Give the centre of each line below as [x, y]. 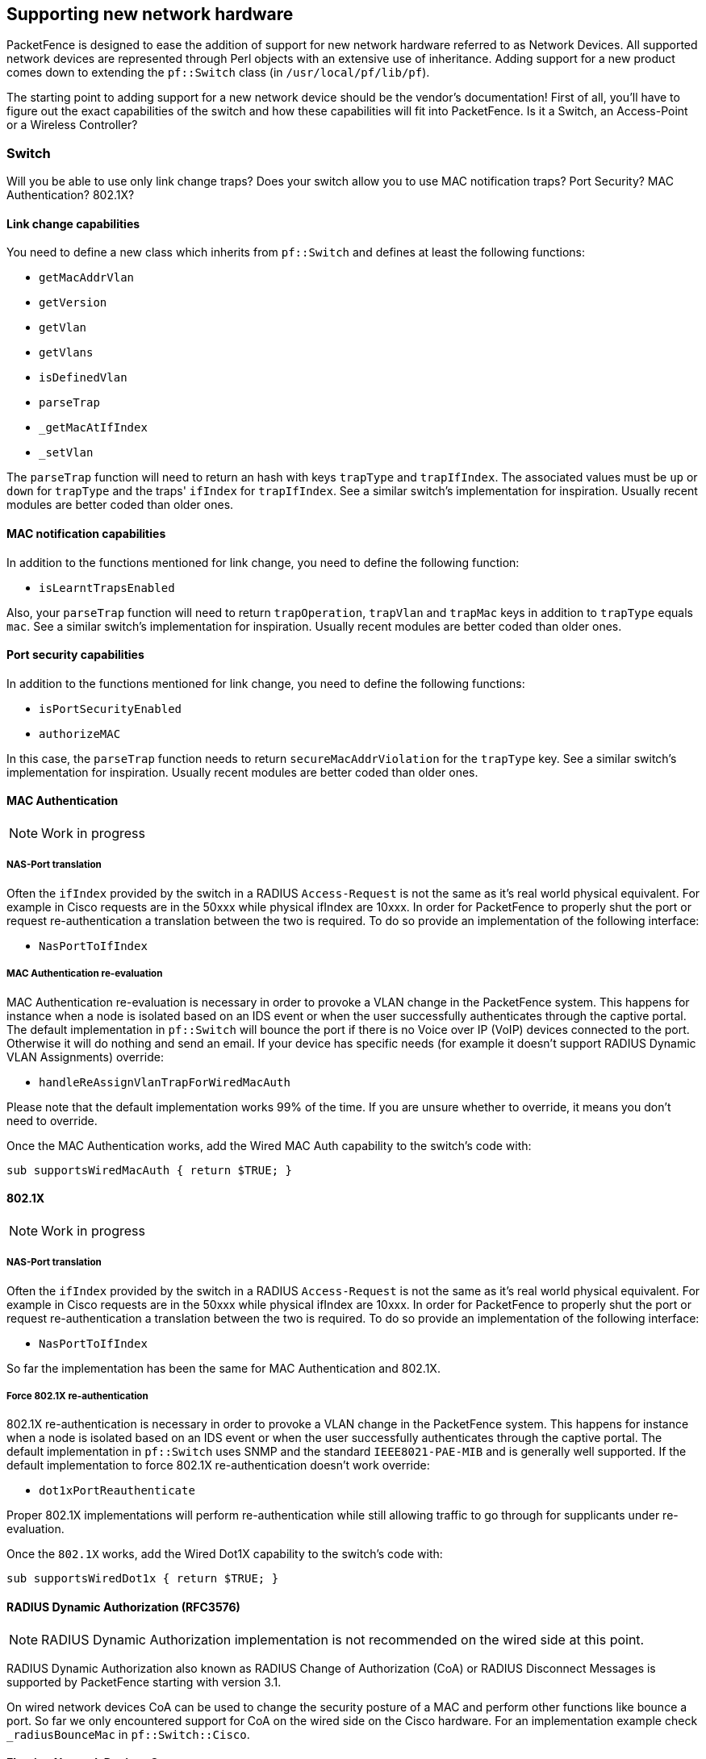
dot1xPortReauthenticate [117, 1491]
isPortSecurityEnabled [111, 709]
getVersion [73, 303]
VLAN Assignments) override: [85, 1057]
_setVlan [66, 453]
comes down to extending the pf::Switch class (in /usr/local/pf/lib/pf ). [218, 73]
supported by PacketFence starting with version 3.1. [144, 1682]
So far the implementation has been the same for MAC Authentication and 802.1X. [223, 1368]
